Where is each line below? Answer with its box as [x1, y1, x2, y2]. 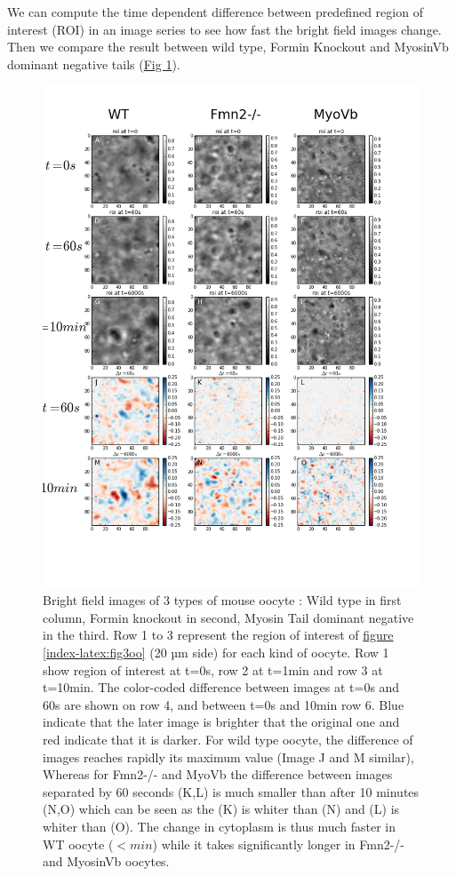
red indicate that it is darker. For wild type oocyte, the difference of [43, 730, 413, 749]
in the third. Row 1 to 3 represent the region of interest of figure [43, 625, 394, 644]
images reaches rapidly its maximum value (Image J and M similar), [43, 747, 414, 766]
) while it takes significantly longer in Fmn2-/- [152, 834, 405, 853]
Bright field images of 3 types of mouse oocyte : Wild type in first [43, 591, 402, 609]
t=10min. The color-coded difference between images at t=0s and [43, 678, 400, 697]
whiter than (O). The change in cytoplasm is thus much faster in [43, 817, 396, 836]
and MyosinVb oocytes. [43, 852, 170, 871]
